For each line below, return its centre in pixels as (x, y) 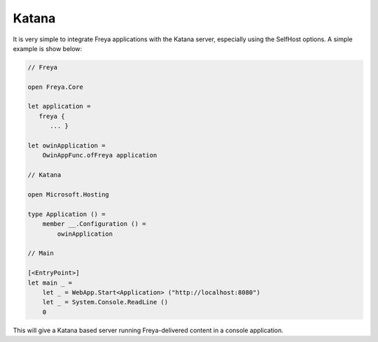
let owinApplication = (66, 146)
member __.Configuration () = (94, 224)
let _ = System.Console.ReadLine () (105, 302)
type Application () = (66, 214)
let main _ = (50, 283)
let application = (59, 106)
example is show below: (48, 48)
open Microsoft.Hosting (69, 195)
